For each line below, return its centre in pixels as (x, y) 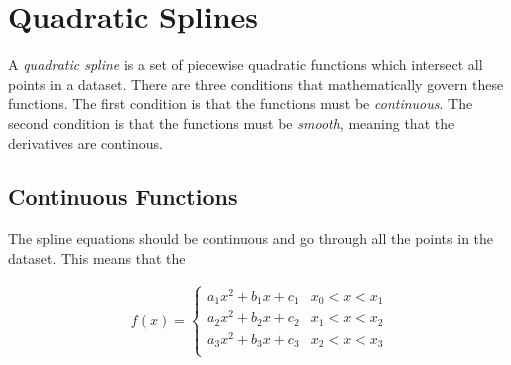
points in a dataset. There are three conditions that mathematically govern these (256, 83)
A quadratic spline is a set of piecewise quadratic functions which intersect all (245, 64)
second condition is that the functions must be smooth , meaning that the (231, 122)
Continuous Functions (123, 196)
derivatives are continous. (86, 142)
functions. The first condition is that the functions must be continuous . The (240, 103)
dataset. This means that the (97, 257)
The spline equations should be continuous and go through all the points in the (251, 238)
